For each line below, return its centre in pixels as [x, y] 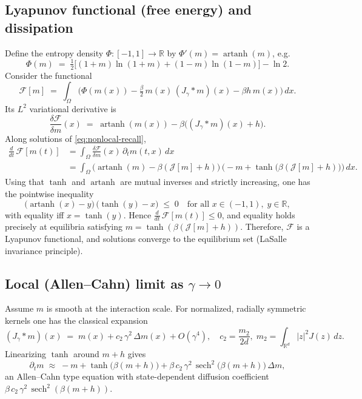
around [86, 354]
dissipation [39, 27]
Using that [25, 182]
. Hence [137, 214]
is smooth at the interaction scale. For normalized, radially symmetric [176, 308]
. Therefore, [262, 226]
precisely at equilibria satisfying [64, 226]
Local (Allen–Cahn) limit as [94, 283]
